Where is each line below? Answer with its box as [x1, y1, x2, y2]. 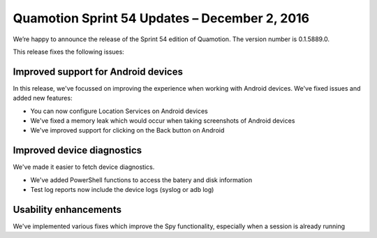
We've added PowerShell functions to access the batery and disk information [30, 175, 253, 184]
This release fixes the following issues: [13, 47, 125, 56]
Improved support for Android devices [13, 66, 183, 77]
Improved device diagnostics [13, 144, 142, 156]
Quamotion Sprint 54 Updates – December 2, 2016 [13, 10, 310, 26]
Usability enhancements [13, 203, 122, 216]
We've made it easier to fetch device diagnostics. [13, 163, 155, 171]
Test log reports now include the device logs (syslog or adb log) [30, 186, 214, 194]
